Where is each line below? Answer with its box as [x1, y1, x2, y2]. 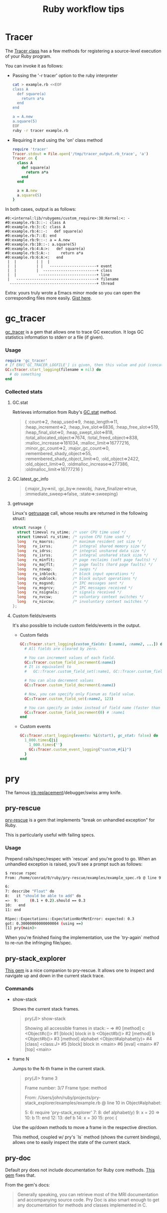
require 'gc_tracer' [5, 358, 48, 363]
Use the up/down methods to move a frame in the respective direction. [12, 1124, 158, 1130]
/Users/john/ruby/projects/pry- [38, 1095, 101, 1101]
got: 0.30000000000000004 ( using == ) [5, 921, 83, 926]
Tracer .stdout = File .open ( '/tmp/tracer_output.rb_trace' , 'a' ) [12, 151, 149, 156]
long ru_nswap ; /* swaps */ [17, 567, 97, 572]
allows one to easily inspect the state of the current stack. [12, 1139, 131, 1145]
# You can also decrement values [24, 678, 93, 683]
